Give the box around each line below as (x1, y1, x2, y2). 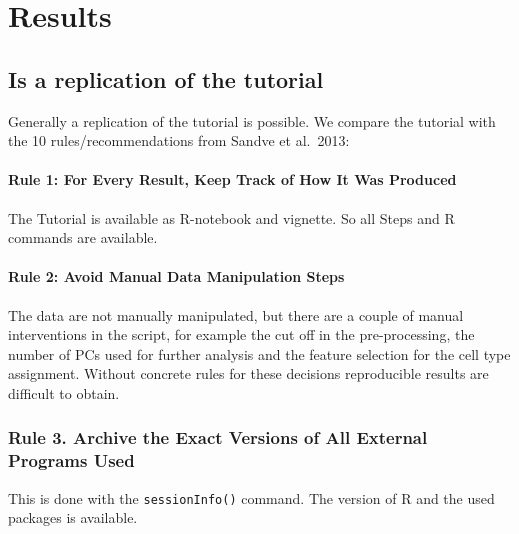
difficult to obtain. (8, 382, 120, 403)
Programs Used (8, 448, 135, 473)
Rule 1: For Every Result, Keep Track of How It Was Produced (8, 169, 457, 190)
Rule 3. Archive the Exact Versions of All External (8, 425, 428, 450)
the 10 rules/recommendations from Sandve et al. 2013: (8, 130, 350, 151)
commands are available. (8, 227, 158, 248)
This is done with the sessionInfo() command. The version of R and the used (8, 487, 495, 508)
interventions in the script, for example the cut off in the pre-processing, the (8, 324, 475, 345)
